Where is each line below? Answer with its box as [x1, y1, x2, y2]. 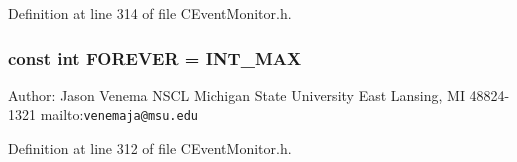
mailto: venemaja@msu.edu [40, 104, 198, 125]
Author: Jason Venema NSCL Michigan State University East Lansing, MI [8, 84, 465, 105]
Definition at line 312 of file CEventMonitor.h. [8, 138, 292, 159]
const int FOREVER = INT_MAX [8, 45, 302, 70]
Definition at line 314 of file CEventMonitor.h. [8, 3, 292, 23]
